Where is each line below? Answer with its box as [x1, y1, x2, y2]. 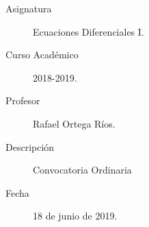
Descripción [5, 139, 55, 154]
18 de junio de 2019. [33, 208, 118, 223]
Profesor [5, 93, 40, 108]
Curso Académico [5, 47, 79, 62]
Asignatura [5, 1, 52, 15]
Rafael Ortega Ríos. [33, 116, 116, 130]
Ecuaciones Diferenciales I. [33, 24, 144, 38]
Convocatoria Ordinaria [33, 163, 132, 177]
